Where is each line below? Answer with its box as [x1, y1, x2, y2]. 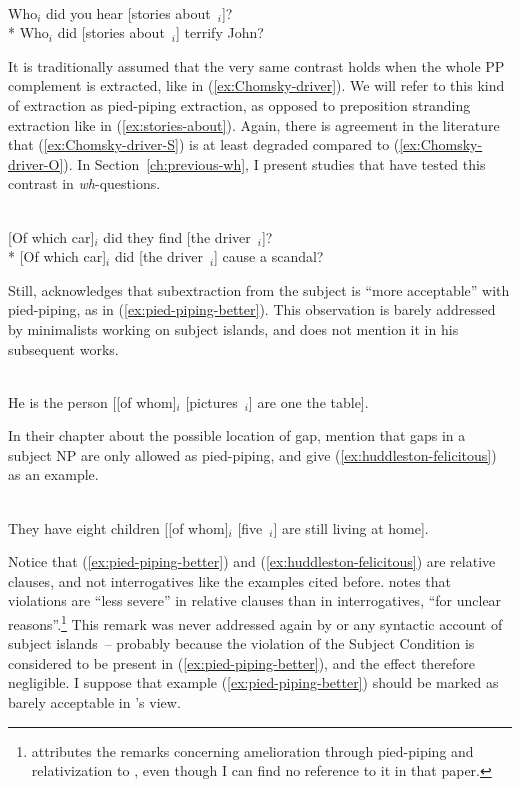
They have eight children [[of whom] [8, 517, 229, 538]
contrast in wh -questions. [8, 173, 161, 194]
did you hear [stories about [46, 2, 211, 23]
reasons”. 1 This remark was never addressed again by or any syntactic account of [8, 611, 503, 634]
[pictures [185, 391, 238, 412]
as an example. [8, 464, 99, 485]
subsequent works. [8, 338, 119, 359]
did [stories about [57, 22, 165, 43]
